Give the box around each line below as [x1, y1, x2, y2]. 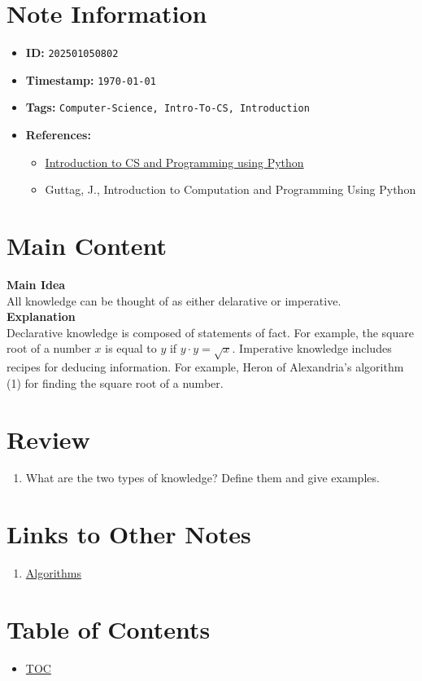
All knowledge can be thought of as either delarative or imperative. [7, 292, 342, 309]
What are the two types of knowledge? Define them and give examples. [25, 469, 380, 486]
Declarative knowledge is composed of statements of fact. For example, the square [7, 323, 414, 340]
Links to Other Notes [7, 517, 251, 551]
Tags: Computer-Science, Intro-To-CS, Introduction [25, 99, 310, 116]
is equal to [105, 340, 157, 357]
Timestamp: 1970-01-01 [25, 71, 156, 88]
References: [25, 126, 91, 143]
